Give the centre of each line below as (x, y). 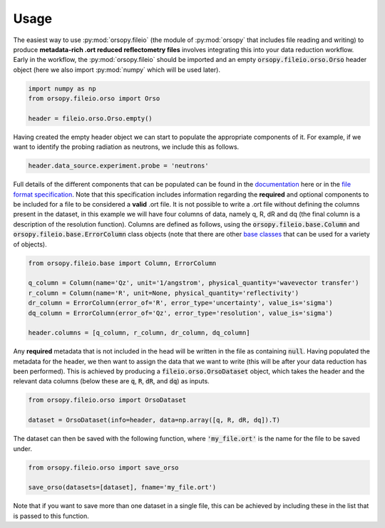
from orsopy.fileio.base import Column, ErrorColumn (122, 263)
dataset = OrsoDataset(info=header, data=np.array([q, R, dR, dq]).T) (154, 420)
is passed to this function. (51, 516)
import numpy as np (62, 88)
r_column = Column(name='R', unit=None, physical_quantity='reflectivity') (164, 293)
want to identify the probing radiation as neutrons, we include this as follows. (126, 147)
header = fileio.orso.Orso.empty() (90, 118)
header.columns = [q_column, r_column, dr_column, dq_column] (139, 333)
